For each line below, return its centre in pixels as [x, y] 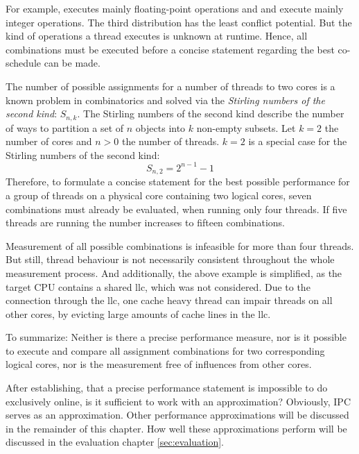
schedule [24, 63]
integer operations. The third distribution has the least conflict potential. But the [179, 22]
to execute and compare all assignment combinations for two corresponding [165, 350]
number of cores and [49, 141]
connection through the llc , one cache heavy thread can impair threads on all [169, 300]
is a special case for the [298, 141]
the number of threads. [170, 141]
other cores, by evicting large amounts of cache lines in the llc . [138, 313]
